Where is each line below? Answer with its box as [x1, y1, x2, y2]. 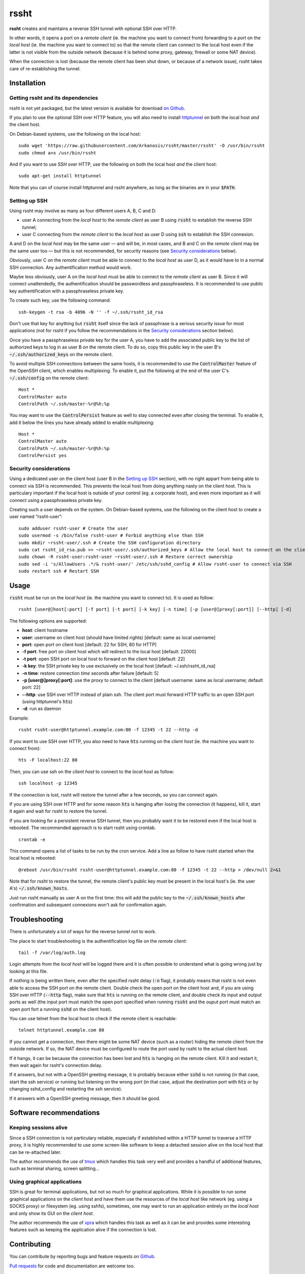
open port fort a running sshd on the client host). [9, 1006, 112, 1012]
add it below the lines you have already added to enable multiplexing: [9, 419, 155, 426]
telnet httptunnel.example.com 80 [18, 1027, 104, 1033]
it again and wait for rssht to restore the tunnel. [9, 808, 108, 814]
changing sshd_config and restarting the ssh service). [9, 1086, 123, 1092]
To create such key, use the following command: [9, 297, 111, 303]
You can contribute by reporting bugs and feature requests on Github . [9, 1254, 156, 1260]
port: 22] [22, 684, 41, 691]
